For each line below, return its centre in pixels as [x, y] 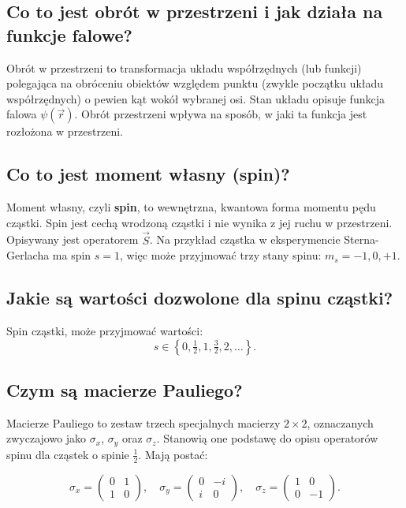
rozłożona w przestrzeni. [65, 131]
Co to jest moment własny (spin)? [148, 174]
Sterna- [361, 239]
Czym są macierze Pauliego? [125, 389]
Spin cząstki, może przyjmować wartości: [105, 330]
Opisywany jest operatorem [73, 239]
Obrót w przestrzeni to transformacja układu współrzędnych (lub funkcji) [184, 67]
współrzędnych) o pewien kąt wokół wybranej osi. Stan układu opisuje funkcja [196, 98]
